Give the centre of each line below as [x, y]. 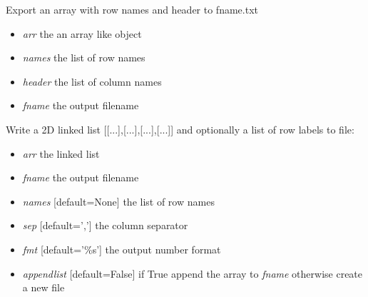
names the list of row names [84, 57]
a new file [44, 287]
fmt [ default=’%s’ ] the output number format [122, 249]
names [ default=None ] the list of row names [118, 201]
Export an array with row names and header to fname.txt [132, 9]
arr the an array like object [82, 33]
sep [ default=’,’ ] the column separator [105, 225]
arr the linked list [61, 153]
